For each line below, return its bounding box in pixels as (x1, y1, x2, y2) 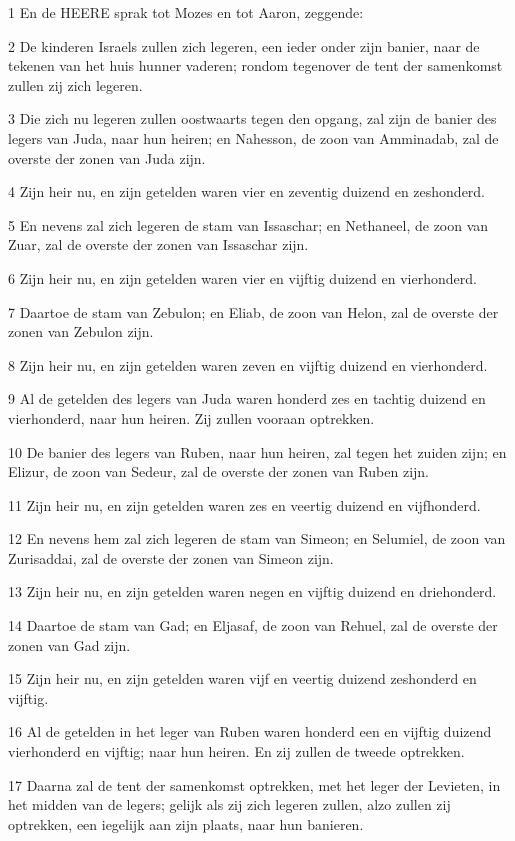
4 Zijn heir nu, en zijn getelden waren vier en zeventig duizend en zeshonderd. (8, 181, 486, 202)
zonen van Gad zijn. (8, 634, 131, 655)
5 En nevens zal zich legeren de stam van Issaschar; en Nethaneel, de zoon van (8, 214, 489, 235)
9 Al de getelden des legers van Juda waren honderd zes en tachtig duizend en (8, 388, 486, 409)
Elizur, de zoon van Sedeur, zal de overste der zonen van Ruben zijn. (8, 461, 430, 482)
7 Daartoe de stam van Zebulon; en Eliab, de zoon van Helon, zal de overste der (8, 301, 499, 322)
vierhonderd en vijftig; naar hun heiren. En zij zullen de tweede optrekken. (8, 741, 465, 762)
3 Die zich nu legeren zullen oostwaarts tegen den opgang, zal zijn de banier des (8, 108, 497, 129)
